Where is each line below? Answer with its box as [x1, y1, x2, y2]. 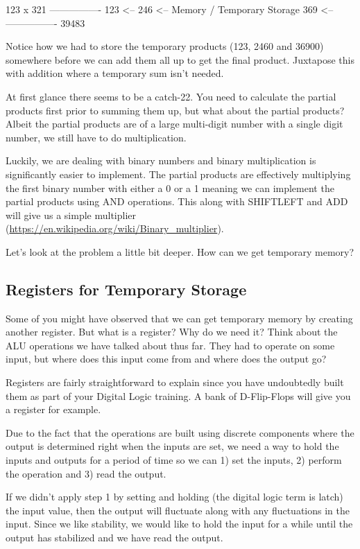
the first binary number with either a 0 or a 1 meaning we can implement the [6, 180, 334, 195]
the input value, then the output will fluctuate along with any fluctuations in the [6, 503, 350, 517]
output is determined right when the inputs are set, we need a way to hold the [6, 439, 339, 453]
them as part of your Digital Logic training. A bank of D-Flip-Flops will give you [6, 388, 351, 403]
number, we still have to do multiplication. [6, 130, 187, 144]
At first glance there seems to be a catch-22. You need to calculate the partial [6, 89, 336, 103]
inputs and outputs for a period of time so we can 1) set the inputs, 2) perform [6, 453, 342, 467]
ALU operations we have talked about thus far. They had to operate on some [6, 338, 335, 352]
